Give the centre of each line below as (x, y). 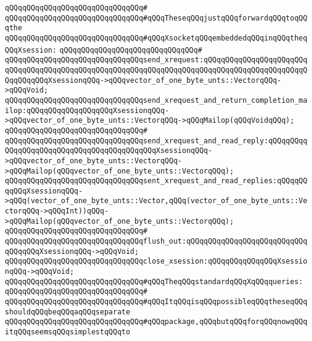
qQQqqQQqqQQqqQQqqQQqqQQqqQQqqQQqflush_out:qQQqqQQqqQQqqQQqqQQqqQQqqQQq (156, 242)
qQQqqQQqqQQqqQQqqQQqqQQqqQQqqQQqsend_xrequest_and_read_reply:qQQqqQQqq (156, 141)
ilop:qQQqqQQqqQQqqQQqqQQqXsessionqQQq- (87, 110)
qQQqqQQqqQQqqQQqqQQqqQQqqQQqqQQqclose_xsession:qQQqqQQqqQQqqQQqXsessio (156, 261)
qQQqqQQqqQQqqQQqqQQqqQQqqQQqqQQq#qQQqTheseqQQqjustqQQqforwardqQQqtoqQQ (156, 18)
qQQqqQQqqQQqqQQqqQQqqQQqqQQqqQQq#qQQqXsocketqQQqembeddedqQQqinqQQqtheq (156, 38)
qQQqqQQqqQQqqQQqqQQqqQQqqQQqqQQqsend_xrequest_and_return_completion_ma (156, 100)
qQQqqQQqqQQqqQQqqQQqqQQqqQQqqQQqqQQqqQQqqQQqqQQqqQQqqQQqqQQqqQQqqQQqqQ (156, 70)
